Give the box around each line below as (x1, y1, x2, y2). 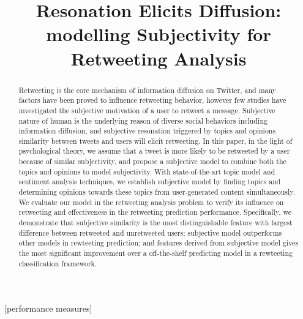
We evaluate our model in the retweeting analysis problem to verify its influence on (18, 197, 284, 207)
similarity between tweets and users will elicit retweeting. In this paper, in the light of (18, 135, 293, 146)
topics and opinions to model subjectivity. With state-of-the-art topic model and (18, 166, 275, 176)
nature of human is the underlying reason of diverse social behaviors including (18, 115, 267, 126)
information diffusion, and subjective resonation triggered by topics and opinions (18, 126, 276, 136)
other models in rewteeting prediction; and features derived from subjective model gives (18, 238, 299, 248)
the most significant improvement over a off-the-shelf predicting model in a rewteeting (18, 248, 293, 258)
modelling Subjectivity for (46, 21, 271, 47)
